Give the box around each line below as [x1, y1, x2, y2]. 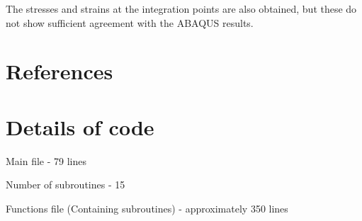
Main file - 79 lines [6, 153, 87, 168]
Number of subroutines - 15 [6, 177, 125, 192]
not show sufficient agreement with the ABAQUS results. [6, 15, 254, 30]
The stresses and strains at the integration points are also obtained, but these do [6, 1, 357, 16]
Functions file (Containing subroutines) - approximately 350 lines [6, 200, 288, 215]
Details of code [6, 112, 154, 141]
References [6, 57, 113, 86]
